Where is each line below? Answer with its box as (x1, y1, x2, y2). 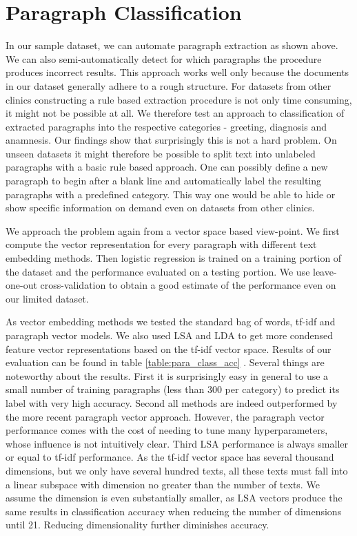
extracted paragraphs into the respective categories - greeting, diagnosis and (6, 119, 327, 133)
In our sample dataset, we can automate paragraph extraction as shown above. (6, 38, 338, 52)
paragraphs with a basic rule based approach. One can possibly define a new (6, 160, 328, 174)
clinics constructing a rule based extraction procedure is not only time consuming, (6, 92, 352, 106)
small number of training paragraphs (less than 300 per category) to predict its (6, 382, 340, 396)
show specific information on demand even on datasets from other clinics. (6, 200, 315, 215)
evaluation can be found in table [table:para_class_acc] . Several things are (6, 355, 325, 370)
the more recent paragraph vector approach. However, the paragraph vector (6, 409, 325, 423)
